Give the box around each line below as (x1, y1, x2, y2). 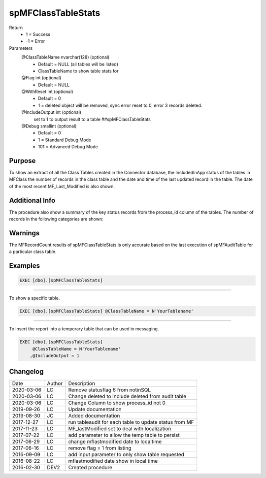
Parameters (9, 45, 33, 51)
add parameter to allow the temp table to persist (68, 431, 180, 438)
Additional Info (9, 196, 56, 204)
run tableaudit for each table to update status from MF (68, 418, 194, 425)
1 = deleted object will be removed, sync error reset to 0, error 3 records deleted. (38, 102, 202, 108)
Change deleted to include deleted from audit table (68, 393, 187, 400)
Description (68, 380, 96, 386)
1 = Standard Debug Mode (38, 137, 91, 143)
